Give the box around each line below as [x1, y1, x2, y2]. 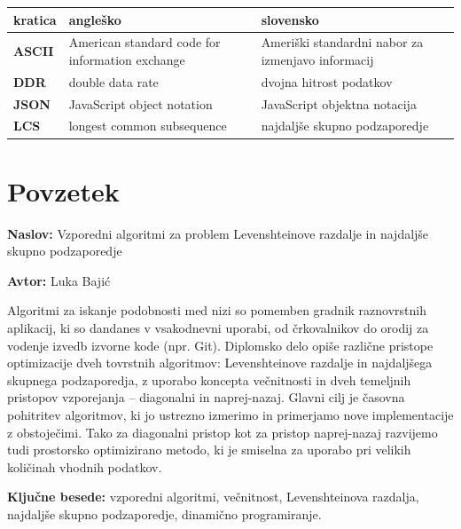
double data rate [68, 72, 159, 91]
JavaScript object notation [68, 94, 213, 113]
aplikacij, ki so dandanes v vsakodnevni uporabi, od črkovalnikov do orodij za [7, 319, 429, 337]
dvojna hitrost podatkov [261, 72, 393, 91]
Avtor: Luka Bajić [7, 271, 111, 289]
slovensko [261, 10, 319, 28]
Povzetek [7, 172, 120, 209]
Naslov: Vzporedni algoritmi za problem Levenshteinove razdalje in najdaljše [7, 224, 429, 242]
